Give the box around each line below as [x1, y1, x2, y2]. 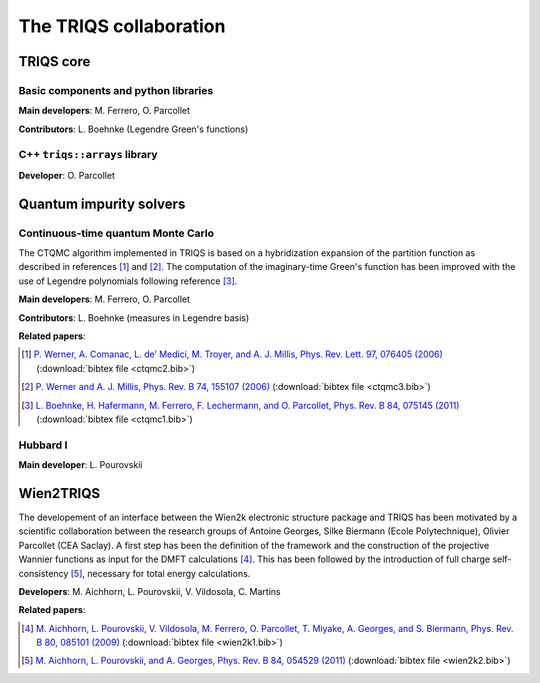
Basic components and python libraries [18, 83, 214, 97]
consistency [18, 567, 69, 579]
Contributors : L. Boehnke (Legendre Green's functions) [18, 123, 249, 135]
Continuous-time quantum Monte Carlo [18, 226, 215, 240]
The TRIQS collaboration [18, 15, 226, 37]
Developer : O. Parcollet [18, 169, 115, 181]
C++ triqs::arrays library [18, 148, 158, 162]
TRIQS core [18, 53, 91, 70]
